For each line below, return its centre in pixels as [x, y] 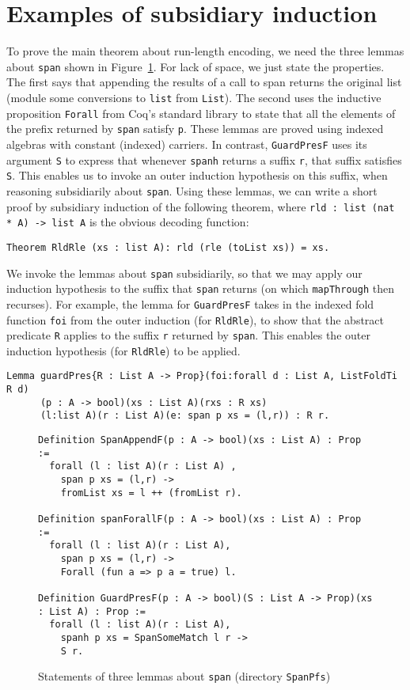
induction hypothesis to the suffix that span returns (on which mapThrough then [200, 288]
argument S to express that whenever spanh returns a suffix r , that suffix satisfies [204, 159]
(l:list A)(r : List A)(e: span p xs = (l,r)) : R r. [185, 416]
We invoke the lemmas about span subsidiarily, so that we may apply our [184, 273]
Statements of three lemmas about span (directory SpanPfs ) [184, 676]
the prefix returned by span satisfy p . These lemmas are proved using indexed [195, 129]
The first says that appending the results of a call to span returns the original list [204, 82]
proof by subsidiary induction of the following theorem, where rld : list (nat [201, 206]
